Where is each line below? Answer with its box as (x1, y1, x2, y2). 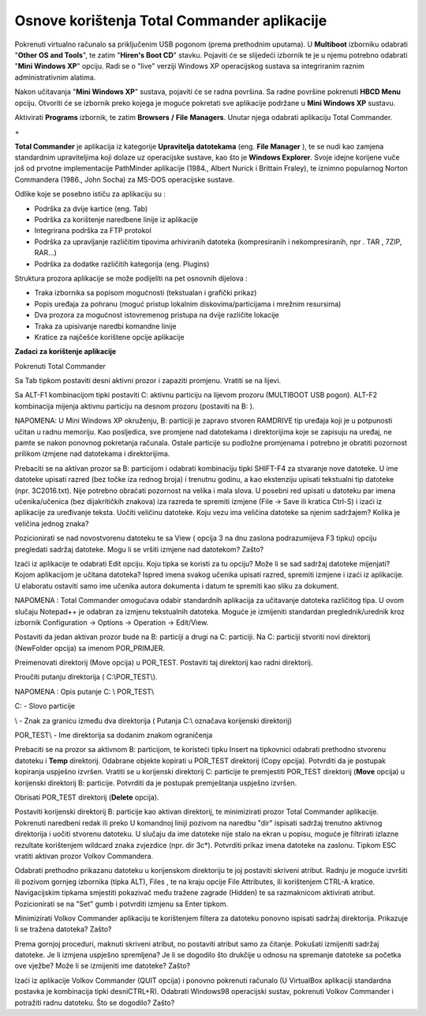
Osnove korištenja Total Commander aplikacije (14, 12, 327, 29)
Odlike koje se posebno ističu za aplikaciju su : (14, 190, 166, 199)
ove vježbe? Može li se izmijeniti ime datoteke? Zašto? (14, 961, 191, 971)
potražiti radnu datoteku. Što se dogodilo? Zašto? (14, 998, 175, 1007)
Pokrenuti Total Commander (14, 361, 106, 371)
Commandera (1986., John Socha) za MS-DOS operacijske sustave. (14, 175, 235, 184)
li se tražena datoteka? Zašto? (14, 924, 112, 934)
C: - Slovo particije (14, 702, 75, 711)
